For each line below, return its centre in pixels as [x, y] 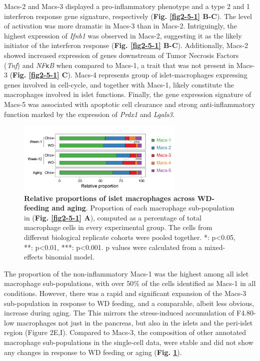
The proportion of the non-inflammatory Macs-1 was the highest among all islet [126, 273]
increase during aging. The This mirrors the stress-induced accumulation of [119, 313]
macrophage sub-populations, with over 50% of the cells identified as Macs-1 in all [130, 283]
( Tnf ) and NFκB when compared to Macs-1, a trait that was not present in [119, 65]
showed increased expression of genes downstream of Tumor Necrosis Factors [121, 55]
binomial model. [70, 257]
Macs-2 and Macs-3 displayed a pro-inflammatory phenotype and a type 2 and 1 [127, 6]
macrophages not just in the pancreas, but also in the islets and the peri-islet [135, 322]
